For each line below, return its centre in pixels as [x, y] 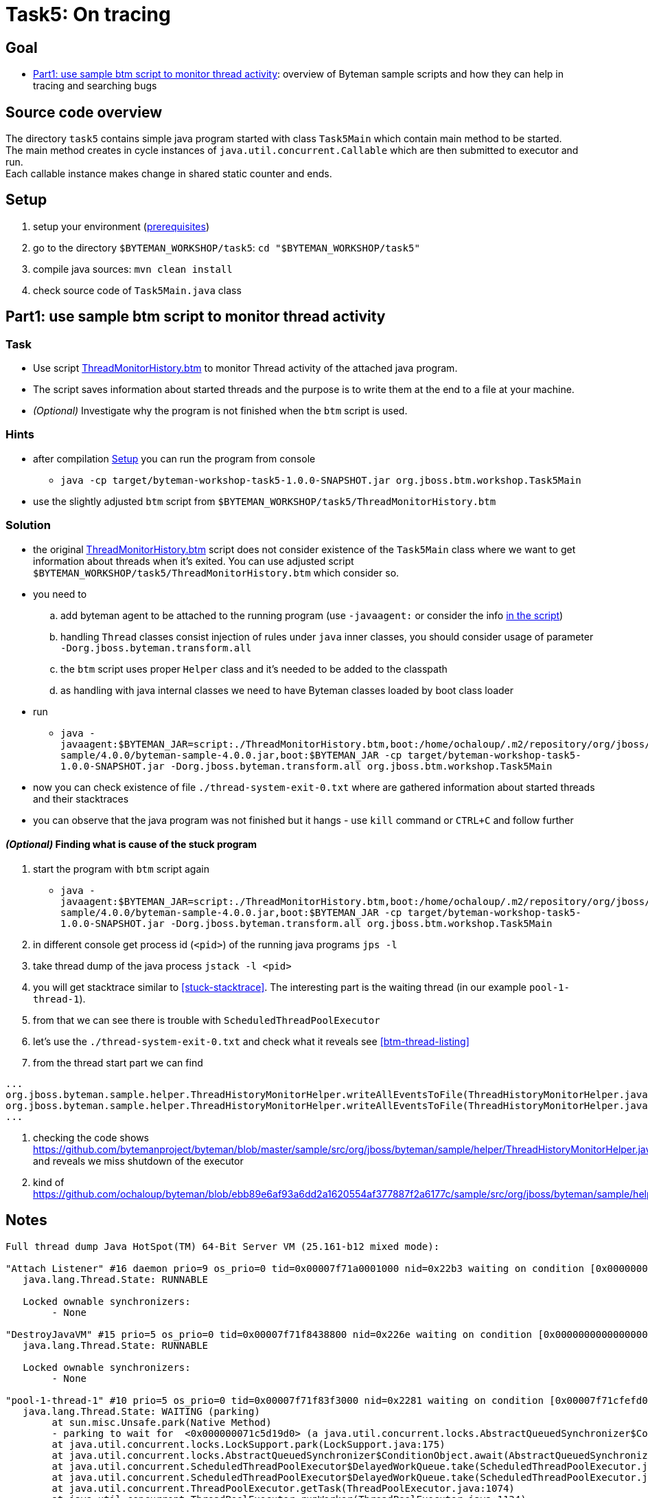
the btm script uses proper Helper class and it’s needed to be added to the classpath [254, 669]
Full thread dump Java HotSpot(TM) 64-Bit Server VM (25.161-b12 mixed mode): [223, 1246]
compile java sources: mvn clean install [133, 269]
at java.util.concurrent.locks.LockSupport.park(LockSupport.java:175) [248, 1444]
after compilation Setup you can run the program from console [174, 458]
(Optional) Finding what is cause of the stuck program [131, 845]
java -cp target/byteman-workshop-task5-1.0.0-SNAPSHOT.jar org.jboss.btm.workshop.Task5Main [321, 480]
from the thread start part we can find [118, 1062]
